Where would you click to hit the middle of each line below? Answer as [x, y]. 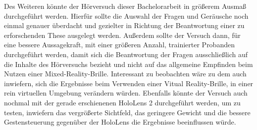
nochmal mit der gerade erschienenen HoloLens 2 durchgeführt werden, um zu [122, 102]
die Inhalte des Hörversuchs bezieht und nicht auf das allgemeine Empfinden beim [128, 64]
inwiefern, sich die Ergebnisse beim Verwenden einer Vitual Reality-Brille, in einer [129, 83]
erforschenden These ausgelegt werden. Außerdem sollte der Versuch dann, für [122, 35]
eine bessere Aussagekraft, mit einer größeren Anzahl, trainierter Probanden [119, 45]
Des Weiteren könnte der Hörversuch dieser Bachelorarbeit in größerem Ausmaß [125, 6]
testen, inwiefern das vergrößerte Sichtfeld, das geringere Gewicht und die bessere [127, 112]
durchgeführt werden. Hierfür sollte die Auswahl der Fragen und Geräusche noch [126, 16]
